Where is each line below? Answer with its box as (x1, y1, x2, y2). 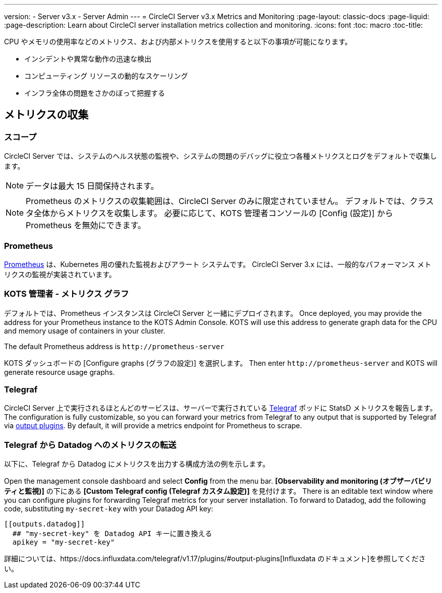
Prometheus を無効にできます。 (26, 220, 146, 231)
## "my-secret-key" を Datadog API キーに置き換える (12, 530, 212, 538)
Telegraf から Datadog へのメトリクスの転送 (4, 439, 177, 450)
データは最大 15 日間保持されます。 (26, 181, 159, 191)
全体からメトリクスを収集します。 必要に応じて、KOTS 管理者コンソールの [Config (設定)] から (34, 208, 393, 219)
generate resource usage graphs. (4, 367, 115, 376)
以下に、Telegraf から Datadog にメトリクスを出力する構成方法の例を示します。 (4, 459, 270, 469)
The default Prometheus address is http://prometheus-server (4, 342, 225, 351)
